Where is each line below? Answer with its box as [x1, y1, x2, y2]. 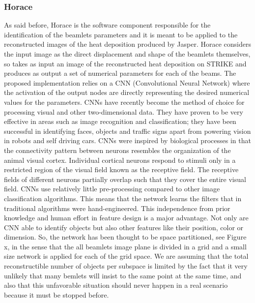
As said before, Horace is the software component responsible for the [4, 20, 211, 30]
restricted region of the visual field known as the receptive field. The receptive [4, 164, 239, 175]
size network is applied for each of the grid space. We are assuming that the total [4, 251, 249, 261]
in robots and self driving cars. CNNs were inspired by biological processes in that [4, 135, 251, 146]
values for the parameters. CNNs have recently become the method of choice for [4, 96, 245, 107]
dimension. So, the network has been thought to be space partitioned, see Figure [4, 232, 247, 242]
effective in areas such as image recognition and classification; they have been [4, 116, 236, 126]
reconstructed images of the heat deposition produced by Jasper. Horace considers [4, 39, 251, 49]
